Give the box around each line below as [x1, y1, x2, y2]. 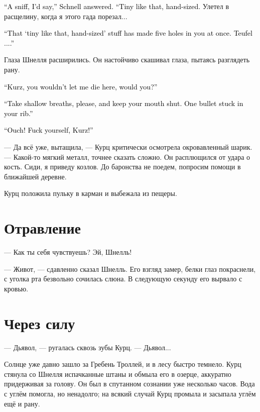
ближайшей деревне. [4, 171, 67, 181]
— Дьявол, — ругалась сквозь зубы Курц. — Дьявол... [4, 342, 171, 352]
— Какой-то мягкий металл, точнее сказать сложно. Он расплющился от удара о [4, 151, 250, 162]
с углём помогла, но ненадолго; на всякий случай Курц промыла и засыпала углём [4, 388, 256, 398]
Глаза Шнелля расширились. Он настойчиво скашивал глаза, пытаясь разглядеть [4, 54, 250, 65]
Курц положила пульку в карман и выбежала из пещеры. [4, 188, 177, 198]
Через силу [4, 313, 75, 333]
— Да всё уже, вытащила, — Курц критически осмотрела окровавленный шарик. [4, 141, 252, 152]
